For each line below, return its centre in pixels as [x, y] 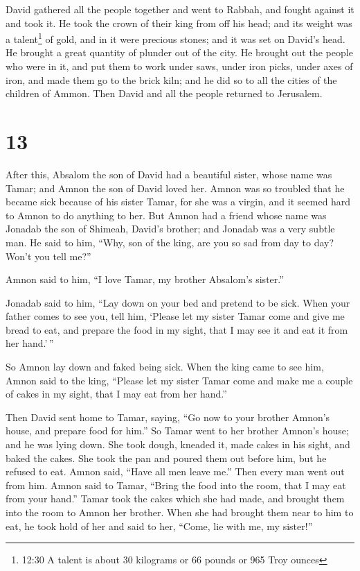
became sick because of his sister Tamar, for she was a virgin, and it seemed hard [178, 202]
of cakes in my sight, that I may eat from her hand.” [116, 394]
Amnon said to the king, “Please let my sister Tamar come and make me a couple [179, 380]
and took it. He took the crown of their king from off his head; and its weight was [179, 23]
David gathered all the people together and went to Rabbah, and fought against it [180, 9]
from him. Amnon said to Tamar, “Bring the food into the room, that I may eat [176, 485]
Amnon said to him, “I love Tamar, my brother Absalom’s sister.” [145, 279]
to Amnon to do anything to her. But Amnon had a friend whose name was [166, 215]
